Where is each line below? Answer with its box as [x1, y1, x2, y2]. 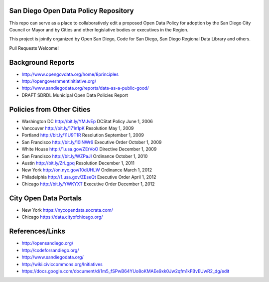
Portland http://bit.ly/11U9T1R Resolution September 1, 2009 [21, 132, 144, 138]
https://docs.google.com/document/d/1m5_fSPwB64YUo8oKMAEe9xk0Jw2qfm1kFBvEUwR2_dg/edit [21, 268, 230, 274]
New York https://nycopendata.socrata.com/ [21, 207, 113, 213]
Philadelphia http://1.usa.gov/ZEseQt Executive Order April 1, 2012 [21, 174, 156, 180]
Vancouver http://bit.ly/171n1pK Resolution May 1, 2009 [21, 125, 134, 132]
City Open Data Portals [9, 194, 82, 202]
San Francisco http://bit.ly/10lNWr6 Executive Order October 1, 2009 [21, 139, 162, 145]
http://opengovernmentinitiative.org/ [21, 78, 97, 84]
